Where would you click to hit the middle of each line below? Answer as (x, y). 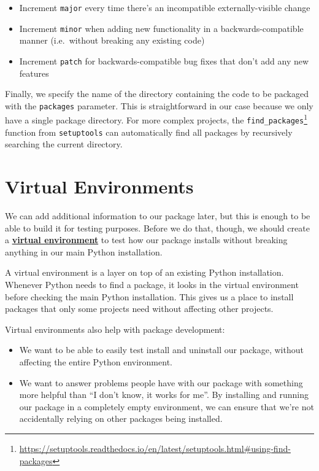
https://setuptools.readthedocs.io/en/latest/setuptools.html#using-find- (155, 448)
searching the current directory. (64, 144)
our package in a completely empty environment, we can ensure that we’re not (167, 406)
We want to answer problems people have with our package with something (161, 382)
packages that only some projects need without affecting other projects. (139, 309)
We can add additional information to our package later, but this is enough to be (158, 216)
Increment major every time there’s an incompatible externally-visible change (165, 7)
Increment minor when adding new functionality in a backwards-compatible (161, 28)
